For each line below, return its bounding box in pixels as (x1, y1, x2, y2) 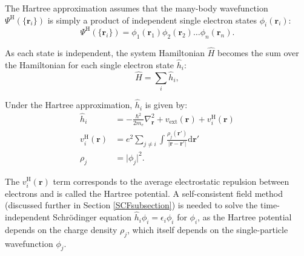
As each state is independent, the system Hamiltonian (5, 46, 205, 59)
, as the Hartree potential (197, 211, 292, 223)
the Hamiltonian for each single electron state (5, 58, 174, 71)
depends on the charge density (5, 223, 117, 235)
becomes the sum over (217, 46, 299, 59)
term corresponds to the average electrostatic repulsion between (53, 174, 289, 187)
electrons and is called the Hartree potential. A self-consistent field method (5, 187, 283, 199)
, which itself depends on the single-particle (127, 223, 288, 235)
